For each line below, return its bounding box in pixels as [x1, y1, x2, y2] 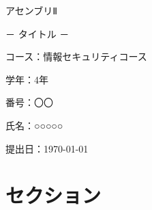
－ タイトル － [5, 26, 70, 40]
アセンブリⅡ [5, 3, 58, 17]
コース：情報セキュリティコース [5, 49, 147, 64]
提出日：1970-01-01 [5, 141, 89, 155]
